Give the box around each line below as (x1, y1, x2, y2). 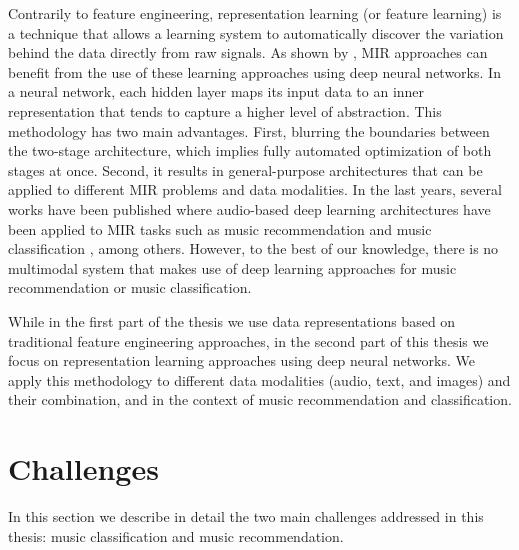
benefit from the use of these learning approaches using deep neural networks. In (8, 61, 501, 82)
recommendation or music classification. (8, 277, 252, 298)
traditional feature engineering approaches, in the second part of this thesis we (8, 330, 489, 351)
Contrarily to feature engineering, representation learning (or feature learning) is (8, 3, 502, 23)
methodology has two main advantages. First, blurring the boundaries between (8, 120, 490, 141)
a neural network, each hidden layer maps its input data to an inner (8, 81, 425, 102)
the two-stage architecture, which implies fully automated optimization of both (8, 140, 492, 161)
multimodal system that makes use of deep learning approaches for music (8, 257, 457, 278)
